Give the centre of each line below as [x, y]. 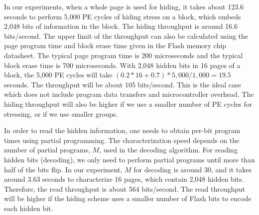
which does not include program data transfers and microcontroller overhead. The [129, 94]
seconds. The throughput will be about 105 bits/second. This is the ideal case [123, 84]
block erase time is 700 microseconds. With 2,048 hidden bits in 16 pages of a [122, 65]
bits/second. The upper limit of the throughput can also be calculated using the [126, 36]
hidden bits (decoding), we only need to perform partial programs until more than [129, 159]
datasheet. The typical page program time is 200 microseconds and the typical [124, 55]
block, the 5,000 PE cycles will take [58, 75]
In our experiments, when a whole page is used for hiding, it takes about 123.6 [124, 6]
